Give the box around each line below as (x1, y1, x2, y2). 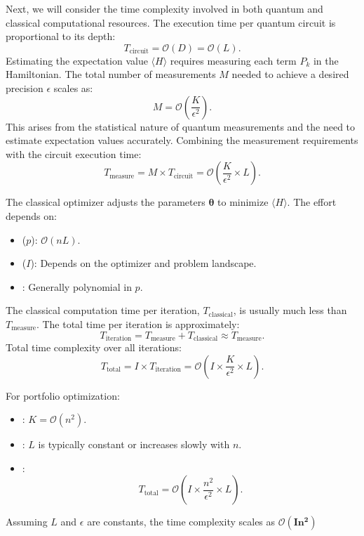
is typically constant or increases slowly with (38, 437, 230, 452)
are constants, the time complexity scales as (87, 514, 276, 529)
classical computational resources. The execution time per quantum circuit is (6, 15, 336, 30)
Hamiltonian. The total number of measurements (6, 67, 216, 81)
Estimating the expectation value (6, 53, 148, 67)
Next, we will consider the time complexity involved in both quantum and (6, 1, 323, 15)
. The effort (287, 195, 337, 209)
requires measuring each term (170, 53, 297, 67)
